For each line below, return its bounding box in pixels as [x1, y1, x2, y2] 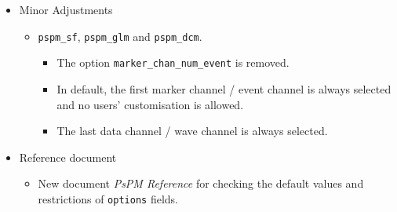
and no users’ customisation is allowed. [56, 96, 244, 112]
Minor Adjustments [19, 2, 113, 17]
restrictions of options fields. [38, 190, 178, 207]
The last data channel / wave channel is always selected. [56, 122, 328, 139]
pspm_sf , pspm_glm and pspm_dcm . [38, 27, 202, 44]
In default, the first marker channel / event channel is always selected [56, 80, 392, 97]
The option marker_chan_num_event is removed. [56, 54, 290, 71]
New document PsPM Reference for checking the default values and [38, 175, 364, 192]
